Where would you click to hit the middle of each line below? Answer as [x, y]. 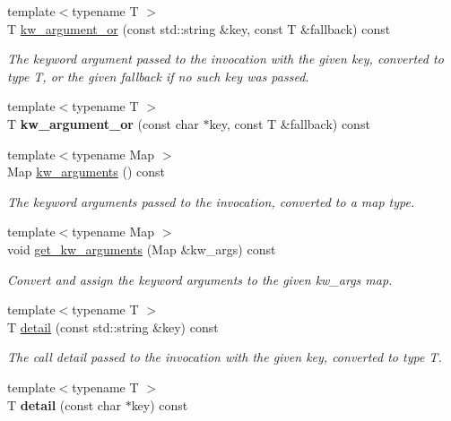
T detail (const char [64, 404]
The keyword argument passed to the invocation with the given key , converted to [225, 59]
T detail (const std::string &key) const [113, 326]
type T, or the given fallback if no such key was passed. [158, 76]
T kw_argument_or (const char [103, 123]
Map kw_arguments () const [86, 172]
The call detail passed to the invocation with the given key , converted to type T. [225, 357]
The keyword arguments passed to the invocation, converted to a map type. [211, 201]
